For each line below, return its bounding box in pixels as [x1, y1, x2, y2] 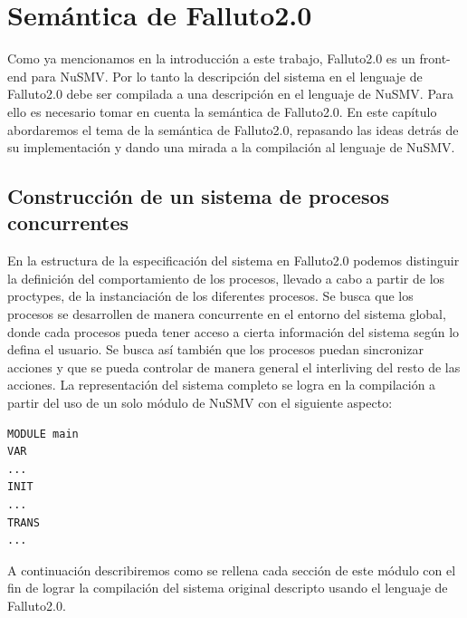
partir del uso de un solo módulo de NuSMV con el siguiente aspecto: [7, 393, 393, 412]
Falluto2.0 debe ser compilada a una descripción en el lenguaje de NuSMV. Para [7, 84, 454, 103]
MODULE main [7, 427, 79, 440]
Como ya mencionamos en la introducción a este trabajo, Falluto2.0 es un [7, 49, 415, 68]
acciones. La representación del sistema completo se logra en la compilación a [7, 375, 436, 394]
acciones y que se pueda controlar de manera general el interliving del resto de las [7, 357, 461, 376]
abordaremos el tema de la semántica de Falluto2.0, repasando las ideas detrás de [7, 120, 459, 139]
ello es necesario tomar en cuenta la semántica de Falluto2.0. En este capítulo [7, 101, 437, 121]
